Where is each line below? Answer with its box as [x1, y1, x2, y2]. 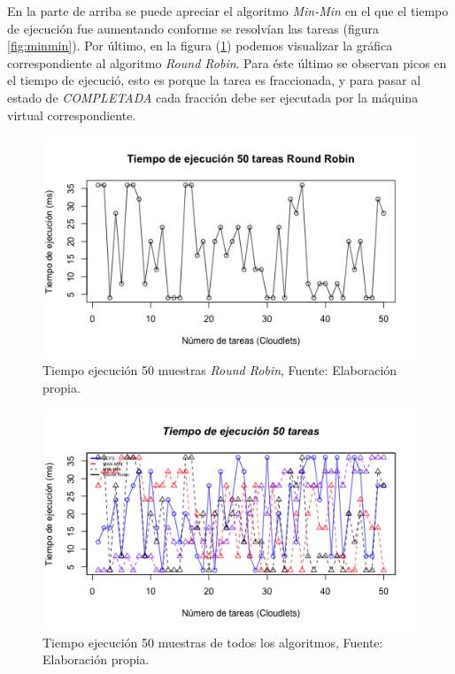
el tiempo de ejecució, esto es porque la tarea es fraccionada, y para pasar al [7, 71, 421, 89]
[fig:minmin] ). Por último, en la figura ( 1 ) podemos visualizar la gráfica [7, 36, 393, 55]
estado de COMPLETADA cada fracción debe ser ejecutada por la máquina [7, 88, 419, 106]
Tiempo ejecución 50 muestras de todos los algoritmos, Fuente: [42, 632, 383, 651]
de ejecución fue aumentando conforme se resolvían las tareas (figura [7, 19, 380, 37]
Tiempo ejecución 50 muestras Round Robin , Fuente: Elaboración [42, 360, 397, 379]
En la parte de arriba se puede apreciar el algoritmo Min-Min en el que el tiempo [7, 2, 449, 19]
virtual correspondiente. [7, 105, 136, 124]
